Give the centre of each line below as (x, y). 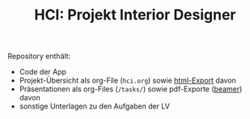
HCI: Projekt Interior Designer (135, 15)
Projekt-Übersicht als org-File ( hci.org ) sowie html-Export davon (127, 81)
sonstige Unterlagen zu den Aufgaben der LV (95, 106)
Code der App (42, 72)
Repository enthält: (39, 56)
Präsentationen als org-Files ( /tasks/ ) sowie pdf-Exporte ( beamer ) (131, 89)
